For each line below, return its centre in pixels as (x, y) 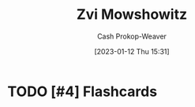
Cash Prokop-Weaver (132, 36)
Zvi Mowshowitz (132, 15)
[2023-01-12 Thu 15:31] (132, 51)
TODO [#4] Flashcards (82, 91)
